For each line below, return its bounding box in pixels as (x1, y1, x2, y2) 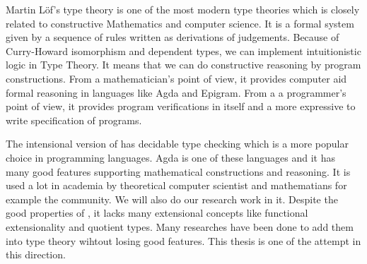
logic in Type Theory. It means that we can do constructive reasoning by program (6, 57, 361, 72)
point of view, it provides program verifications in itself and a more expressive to (6, 99, 356, 114)
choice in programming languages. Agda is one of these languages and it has (6, 150, 335, 164)
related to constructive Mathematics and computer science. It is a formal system (6, 16, 354, 30)
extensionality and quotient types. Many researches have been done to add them (6, 219, 354, 234)
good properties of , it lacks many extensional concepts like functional (6, 205, 308, 220)
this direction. (6, 247, 66, 262)
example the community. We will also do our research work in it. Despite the (6, 191, 338, 206)
